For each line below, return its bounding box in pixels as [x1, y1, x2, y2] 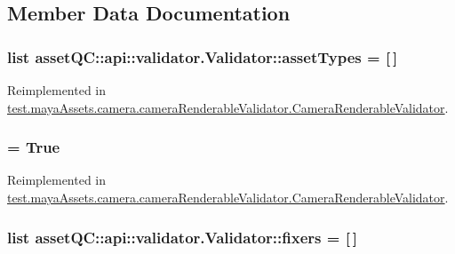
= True [7, 136, 60, 158]
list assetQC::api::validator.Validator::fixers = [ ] [7, 226, 357, 248]
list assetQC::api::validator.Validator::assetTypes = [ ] [7, 45, 398, 67]
